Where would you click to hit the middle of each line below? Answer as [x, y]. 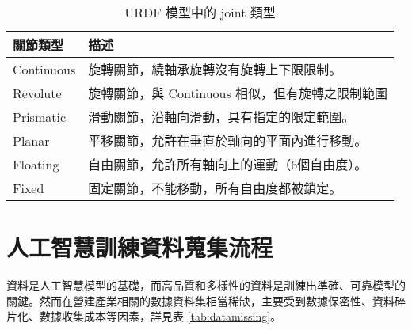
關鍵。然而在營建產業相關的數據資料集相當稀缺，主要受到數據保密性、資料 [200, 300]
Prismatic [40, 116]
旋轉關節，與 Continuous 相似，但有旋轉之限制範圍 [238, 93]
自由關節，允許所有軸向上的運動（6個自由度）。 [228, 164]
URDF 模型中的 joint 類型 [200, 12]
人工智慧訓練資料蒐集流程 [140, 247]
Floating [36, 164]
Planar [31, 140]
